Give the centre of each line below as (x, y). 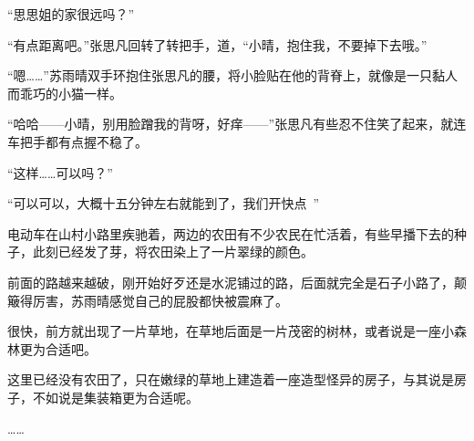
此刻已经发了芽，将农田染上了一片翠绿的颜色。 (173, 252)
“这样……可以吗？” (60, 172)
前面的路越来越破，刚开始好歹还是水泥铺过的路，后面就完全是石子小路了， (231, 282)
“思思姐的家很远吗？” (71, 14)
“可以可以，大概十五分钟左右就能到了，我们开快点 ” (164, 203)
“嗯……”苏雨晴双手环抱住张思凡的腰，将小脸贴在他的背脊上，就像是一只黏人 (232, 75)
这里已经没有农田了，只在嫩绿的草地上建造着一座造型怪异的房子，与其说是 (231, 379)
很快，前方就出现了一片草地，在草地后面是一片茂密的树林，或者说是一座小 (231, 331)
